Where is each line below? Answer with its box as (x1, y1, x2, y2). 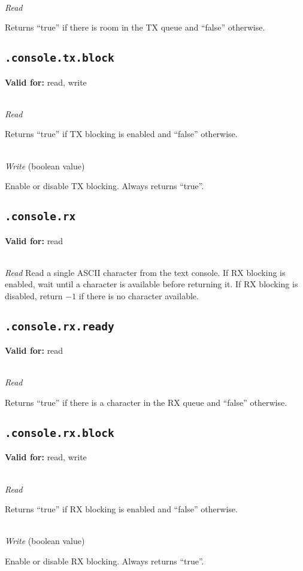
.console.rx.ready (5, 320, 114, 333)
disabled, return (5, 289, 63, 302)
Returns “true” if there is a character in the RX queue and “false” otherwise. (5, 396, 287, 409)
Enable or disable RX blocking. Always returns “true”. (5, 554, 204, 567)
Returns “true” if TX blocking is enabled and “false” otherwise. (5, 127, 238, 140)
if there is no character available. (78, 289, 199, 302)
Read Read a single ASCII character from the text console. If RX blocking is (5, 266, 286, 278)
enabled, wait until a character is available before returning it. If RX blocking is (5, 278, 298, 290)
